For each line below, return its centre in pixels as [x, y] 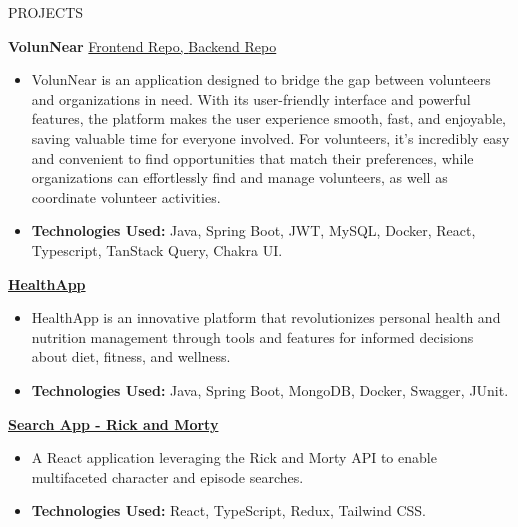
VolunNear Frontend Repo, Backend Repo [142, 45]
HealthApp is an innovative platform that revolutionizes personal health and [266, 317]
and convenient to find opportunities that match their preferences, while [252, 157]
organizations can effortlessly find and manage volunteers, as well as [239, 177]
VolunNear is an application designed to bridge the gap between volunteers [261, 79]
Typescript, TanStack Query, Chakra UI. [157, 249]
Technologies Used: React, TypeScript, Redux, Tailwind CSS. [228, 510]
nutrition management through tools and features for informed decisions [252, 336]
